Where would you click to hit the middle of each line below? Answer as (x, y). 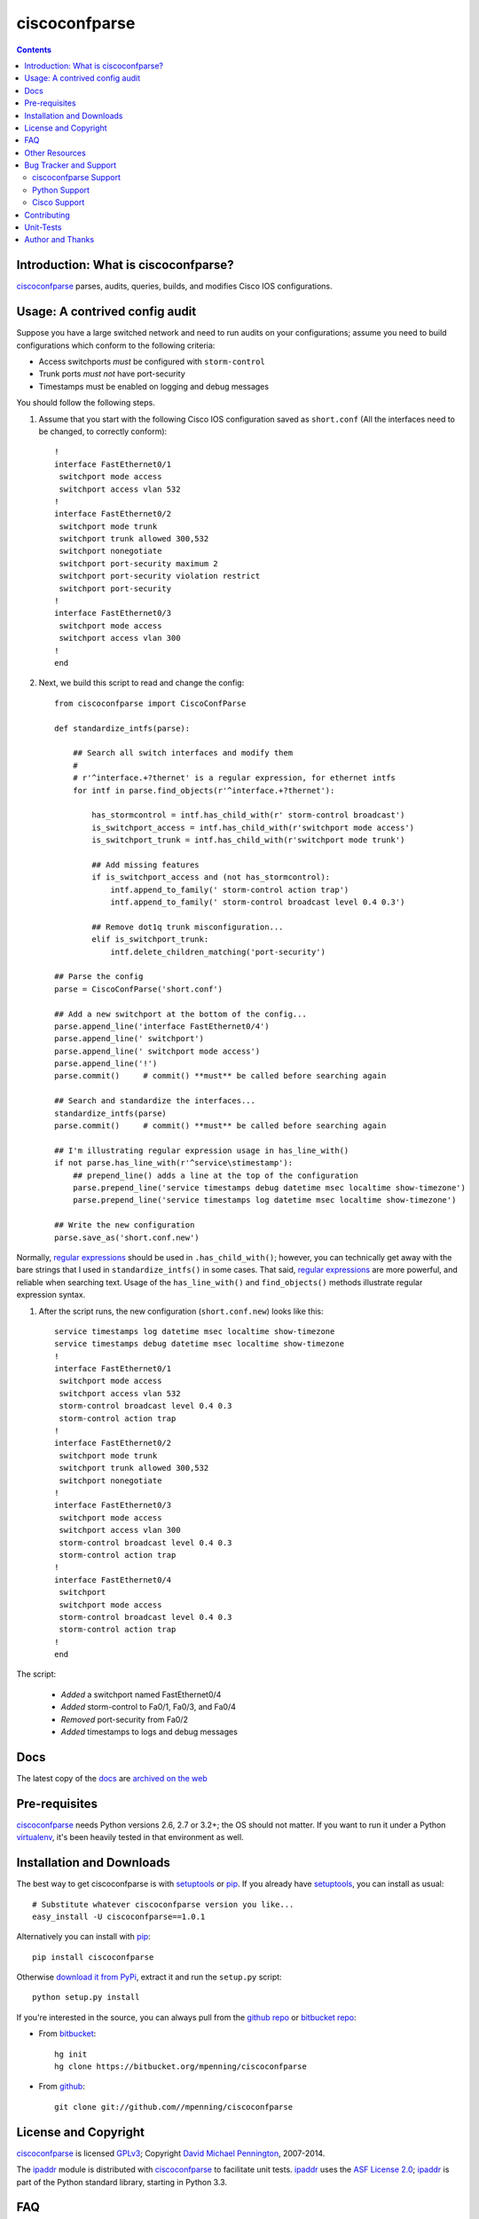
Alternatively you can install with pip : (83, 1937)
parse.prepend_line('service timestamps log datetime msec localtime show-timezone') (264, 1200)
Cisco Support (59, 202)
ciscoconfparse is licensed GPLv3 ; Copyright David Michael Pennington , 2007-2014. (171, 2153)
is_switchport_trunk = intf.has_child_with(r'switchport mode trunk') (248, 840)
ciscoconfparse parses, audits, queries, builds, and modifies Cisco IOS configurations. (174, 286)
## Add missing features (145, 865)
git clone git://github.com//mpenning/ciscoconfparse (173, 2107)
